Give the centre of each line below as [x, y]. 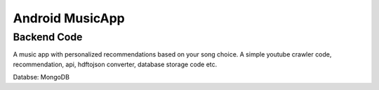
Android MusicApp [69, 18]
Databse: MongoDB [41, 77]
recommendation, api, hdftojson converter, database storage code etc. [115, 64]
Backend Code [48, 37]
